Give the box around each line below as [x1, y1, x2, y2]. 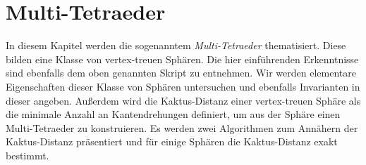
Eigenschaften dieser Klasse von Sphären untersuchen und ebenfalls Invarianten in [6, 79, 360, 93]
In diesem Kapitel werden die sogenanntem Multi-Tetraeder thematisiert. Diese [6, 38, 346, 53]
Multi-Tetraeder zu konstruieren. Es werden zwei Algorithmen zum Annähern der [6, 120, 358, 135]
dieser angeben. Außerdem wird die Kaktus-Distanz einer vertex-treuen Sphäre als [6, 93, 361, 107]
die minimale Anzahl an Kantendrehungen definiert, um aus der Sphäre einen [6, 107, 341, 121]
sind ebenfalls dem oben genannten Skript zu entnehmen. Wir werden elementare [6, 65, 356, 80]
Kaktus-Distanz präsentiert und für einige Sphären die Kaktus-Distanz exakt [6, 134, 338, 149]
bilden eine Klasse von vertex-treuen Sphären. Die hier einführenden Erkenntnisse [6, 51, 359, 66]
